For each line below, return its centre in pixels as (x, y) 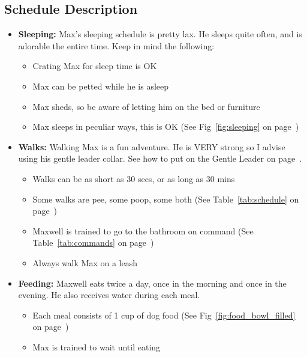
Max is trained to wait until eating (97, 346)
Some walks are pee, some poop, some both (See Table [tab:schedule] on (166, 199)
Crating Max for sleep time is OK (95, 66)
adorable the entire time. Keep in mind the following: (116, 45)
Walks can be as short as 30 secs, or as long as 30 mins (134, 178)
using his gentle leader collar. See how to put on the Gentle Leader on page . (160, 158)
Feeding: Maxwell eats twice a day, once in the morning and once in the (152, 283)
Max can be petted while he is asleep (101, 86)
